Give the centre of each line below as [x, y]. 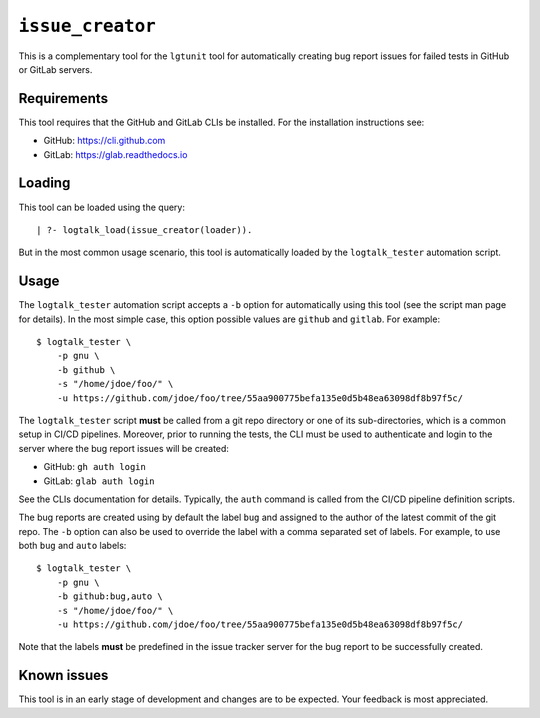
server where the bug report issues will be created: [124, 448]
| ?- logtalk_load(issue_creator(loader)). [144, 229]
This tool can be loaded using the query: [101, 207]
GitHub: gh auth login [95, 467]
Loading [44, 183]
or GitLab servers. [55, 69]
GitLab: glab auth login [99, 481]
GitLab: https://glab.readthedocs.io [115, 154]
